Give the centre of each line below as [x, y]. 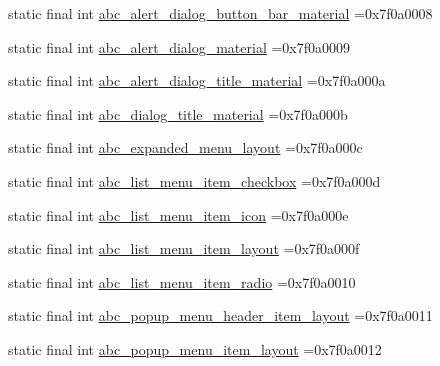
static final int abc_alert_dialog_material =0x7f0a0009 [179, 46]
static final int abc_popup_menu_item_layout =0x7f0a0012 [195, 348]
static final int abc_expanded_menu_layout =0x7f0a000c [185, 147]
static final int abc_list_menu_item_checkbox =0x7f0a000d [194, 180]
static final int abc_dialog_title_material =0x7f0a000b [178, 113]
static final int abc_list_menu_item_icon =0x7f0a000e [178, 214]
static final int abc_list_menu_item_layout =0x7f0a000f [184, 248]
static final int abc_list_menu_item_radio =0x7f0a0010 [182, 281]
